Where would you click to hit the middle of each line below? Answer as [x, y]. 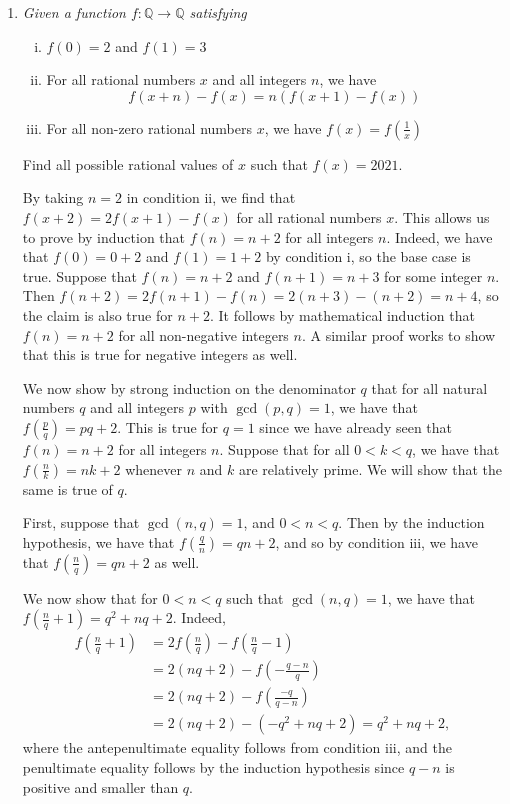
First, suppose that [81, 522]
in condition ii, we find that [211, 197]
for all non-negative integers [203, 334]
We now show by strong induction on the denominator [189, 387]
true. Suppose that [79, 275]
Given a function [74, 12]
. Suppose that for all [284, 448]
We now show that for [90, 597]
